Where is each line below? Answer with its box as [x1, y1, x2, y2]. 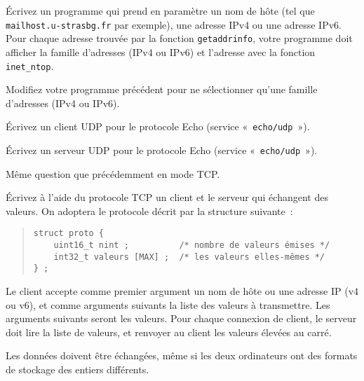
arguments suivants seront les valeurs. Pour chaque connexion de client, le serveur [6, 311, 357, 326]
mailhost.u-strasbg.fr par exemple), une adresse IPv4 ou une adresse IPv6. [6, 17, 342, 32]
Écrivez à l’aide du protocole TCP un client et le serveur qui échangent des [6, 190, 328, 205]
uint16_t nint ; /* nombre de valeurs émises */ [53, 240, 330, 251]
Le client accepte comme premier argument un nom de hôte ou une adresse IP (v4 [6, 284, 359, 298]
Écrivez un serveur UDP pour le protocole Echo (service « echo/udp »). [6, 143, 318, 157]
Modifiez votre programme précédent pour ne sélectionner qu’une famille [6, 82, 318, 97]
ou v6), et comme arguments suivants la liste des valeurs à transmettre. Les [6, 297, 330, 312]
